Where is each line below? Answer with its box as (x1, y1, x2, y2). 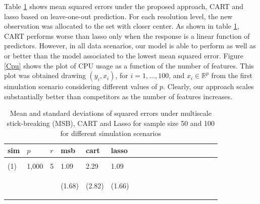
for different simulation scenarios (60, 127, 161, 138)
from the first (211, 70, 253, 81)
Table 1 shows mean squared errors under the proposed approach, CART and (4, 1, 244, 11)
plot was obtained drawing (4, 70, 86, 81)
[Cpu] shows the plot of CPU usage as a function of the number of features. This (4, 60, 254, 71)
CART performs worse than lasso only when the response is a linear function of (4, 30, 250, 41)
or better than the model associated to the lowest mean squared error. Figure (4, 50, 244, 60)
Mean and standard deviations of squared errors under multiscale (10, 108, 212, 118)
